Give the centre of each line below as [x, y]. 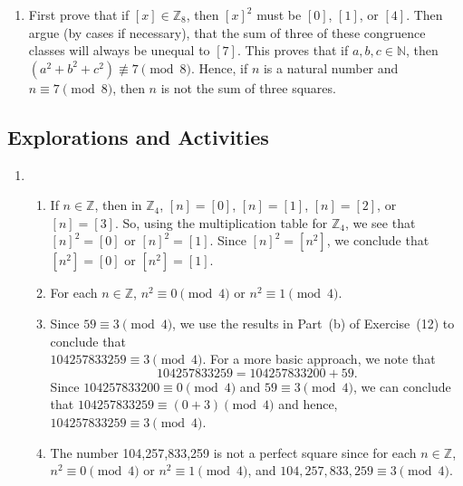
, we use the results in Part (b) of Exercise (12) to [313, 323]
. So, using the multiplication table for [221, 222]
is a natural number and [331, 67]
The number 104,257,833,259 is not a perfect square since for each [233, 452]
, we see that [380, 222]
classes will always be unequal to [119, 50]
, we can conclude [402, 386]
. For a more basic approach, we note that [319, 359]
